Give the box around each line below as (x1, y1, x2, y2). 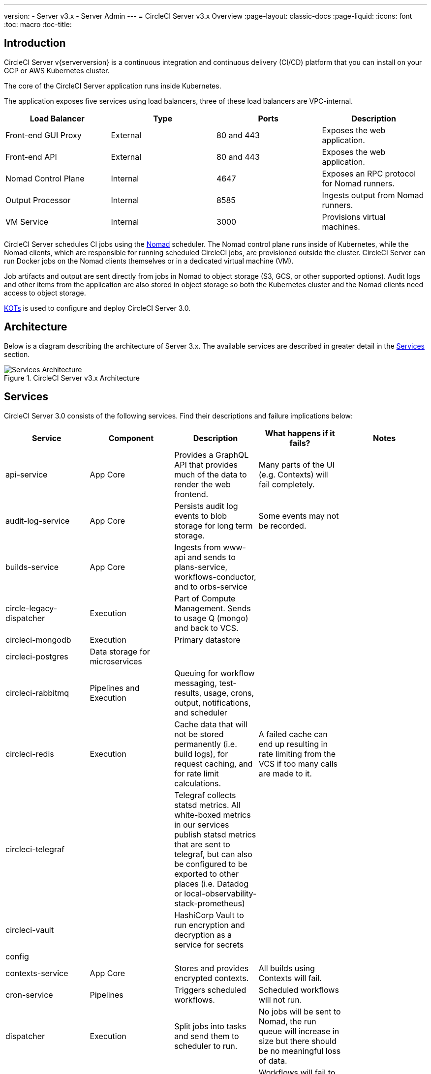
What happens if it (265, 428, 335, 438)
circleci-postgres (5, 651, 68, 661)
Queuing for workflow (174, 668, 255, 678)
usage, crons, (203, 687, 254, 698)
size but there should (258, 1036, 337, 1046)
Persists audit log (174, 501, 238, 511)
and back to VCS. (174, 623, 239, 633)
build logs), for (174, 748, 228, 759)
